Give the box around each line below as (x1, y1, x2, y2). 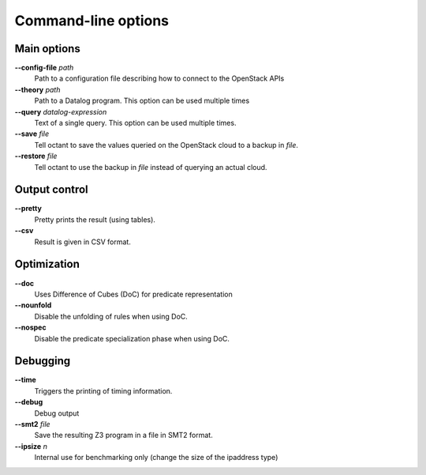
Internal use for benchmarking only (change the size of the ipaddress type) (34, 453, 278, 462)
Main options (14, 42, 80, 55)
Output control (14, 183, 88, 197)
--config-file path (14, 63, 74, 73)
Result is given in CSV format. (34, 237, 132, 247)
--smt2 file (14, 419, 50, 428)
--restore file (14, 151, 58, 161)
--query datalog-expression (14, 107, 107, 116)
